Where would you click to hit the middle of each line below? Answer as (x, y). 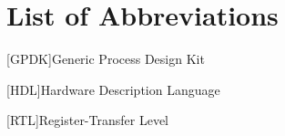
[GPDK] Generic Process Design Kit (106, 59)
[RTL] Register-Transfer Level (87, 120)
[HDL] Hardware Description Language (113, 89)
